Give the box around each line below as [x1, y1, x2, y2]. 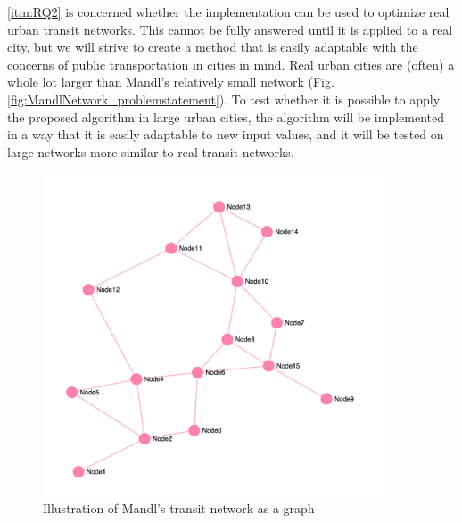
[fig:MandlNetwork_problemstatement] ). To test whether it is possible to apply [7, 89, 441, 108]
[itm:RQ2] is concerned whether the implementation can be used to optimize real [7, 3, 450, 21]
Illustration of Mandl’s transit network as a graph [43, 499, 315, 518]
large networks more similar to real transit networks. [7, 142, 294, 161]
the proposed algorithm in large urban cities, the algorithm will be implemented [7, 107, 444, 126]
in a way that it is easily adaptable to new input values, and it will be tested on [7, 125, 444, 144]
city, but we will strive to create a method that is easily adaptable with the [7, 37, 418, 56]
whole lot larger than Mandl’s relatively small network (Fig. [7, 72, 334, 91]
